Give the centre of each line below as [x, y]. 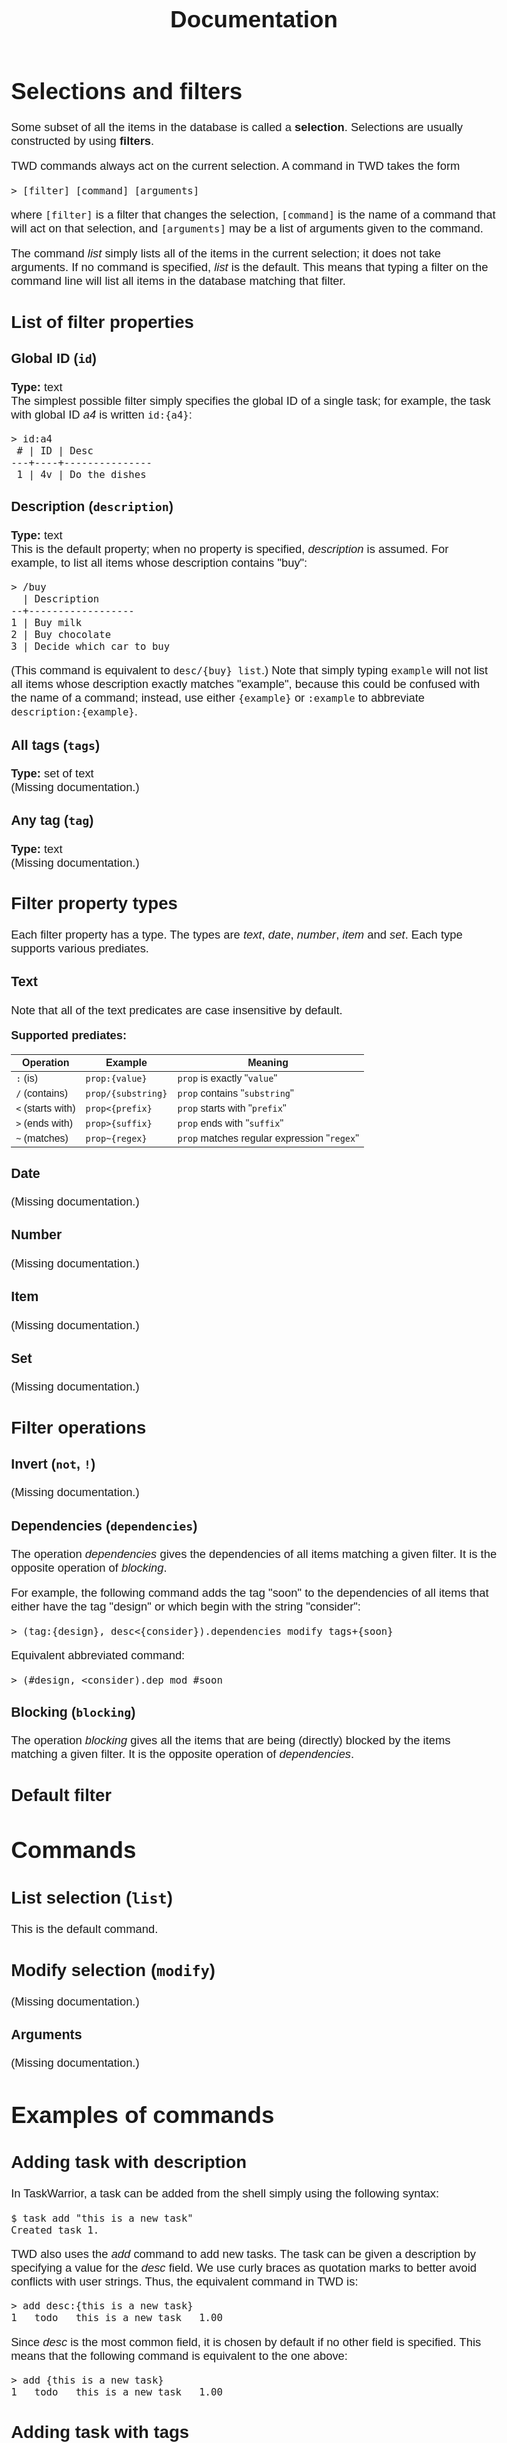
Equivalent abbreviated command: [98, 1655]
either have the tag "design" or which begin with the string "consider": [185, 1606]
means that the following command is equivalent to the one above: [179, 2355]
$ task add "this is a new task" [102, 2218]
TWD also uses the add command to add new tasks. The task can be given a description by [243, 2253]
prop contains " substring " [235, 1093]
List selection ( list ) [91, 1898]
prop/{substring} [126, 1093]
